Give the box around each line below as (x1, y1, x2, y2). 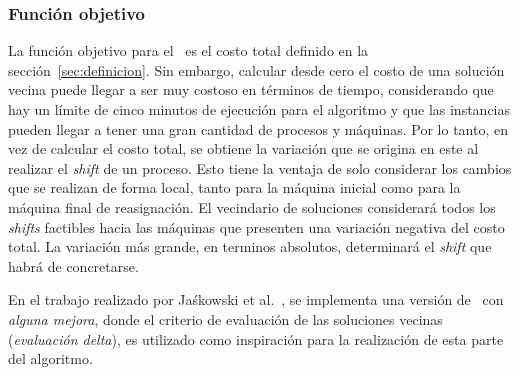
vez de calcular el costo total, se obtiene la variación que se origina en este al (8, 138, 479, 159)
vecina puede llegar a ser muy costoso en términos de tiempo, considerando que (8, 79, 494, 100)
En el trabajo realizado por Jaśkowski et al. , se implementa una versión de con (8, 289, 504, 310)
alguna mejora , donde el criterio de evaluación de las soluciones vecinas (8, 308, 443, 329)
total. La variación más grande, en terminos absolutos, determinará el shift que (8, 236, 492, 257)
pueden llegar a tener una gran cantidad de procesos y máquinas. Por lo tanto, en (8, 118, 508, 139)
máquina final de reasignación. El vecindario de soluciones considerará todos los (8, 196, 496, 217)
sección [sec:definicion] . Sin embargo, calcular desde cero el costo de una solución (8, 59, 505, 80)
